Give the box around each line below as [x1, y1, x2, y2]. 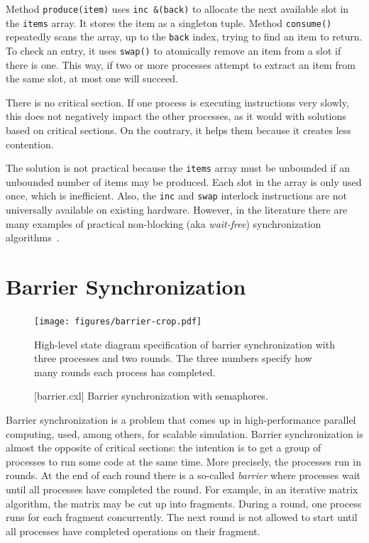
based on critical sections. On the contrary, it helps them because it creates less [6, 123, 351, 137]
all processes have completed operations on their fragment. [6, 523, 260, 538]
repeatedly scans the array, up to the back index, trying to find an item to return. [6, 29, 363, 44]
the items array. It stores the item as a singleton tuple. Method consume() [6, 15, 332, 30]
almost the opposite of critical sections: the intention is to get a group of [6, 440, 321, 455]
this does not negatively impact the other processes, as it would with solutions [6, 109, 346, 124]
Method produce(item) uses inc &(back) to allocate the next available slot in [6, 1, 349, 16]
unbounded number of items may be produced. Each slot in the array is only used [6, 174, 362, 189]
